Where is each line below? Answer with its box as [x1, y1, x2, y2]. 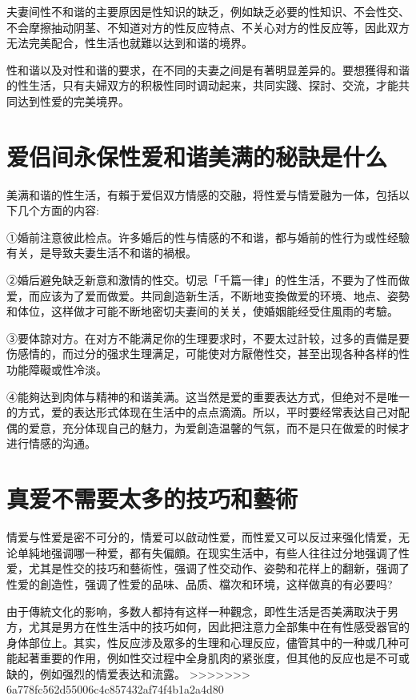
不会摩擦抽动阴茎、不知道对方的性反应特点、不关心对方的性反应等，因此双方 [6, 18, 410, 35]
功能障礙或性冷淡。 [6, 361, 107, 378]
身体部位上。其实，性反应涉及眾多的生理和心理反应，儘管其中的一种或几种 [6, 634, 398, 650]
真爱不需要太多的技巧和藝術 [6, 482, 298, 515]
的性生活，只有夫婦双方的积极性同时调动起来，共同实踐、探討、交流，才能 [6, 77, 398, 94]
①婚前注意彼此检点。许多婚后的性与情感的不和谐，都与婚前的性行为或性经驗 [6, 228, 410, 245]
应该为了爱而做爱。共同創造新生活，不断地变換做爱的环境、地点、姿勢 [39, 287, 410, 304]
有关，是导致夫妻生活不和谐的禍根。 [6, 244, 197, 261]
